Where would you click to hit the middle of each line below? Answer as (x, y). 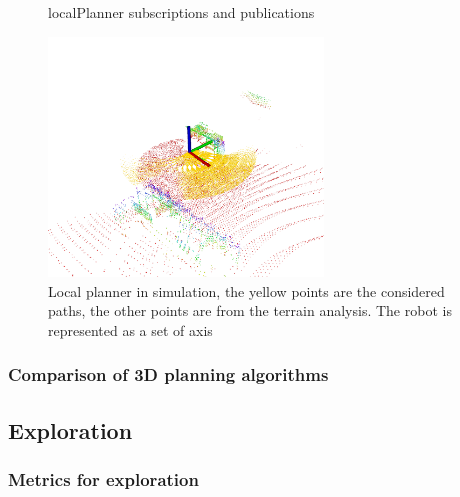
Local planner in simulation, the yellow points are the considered (246, 290)
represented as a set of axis (130, 329)
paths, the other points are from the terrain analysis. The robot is (250, 310)
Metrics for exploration (103, 478)
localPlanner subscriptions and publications (181, 12)
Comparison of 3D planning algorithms (168, 374)
